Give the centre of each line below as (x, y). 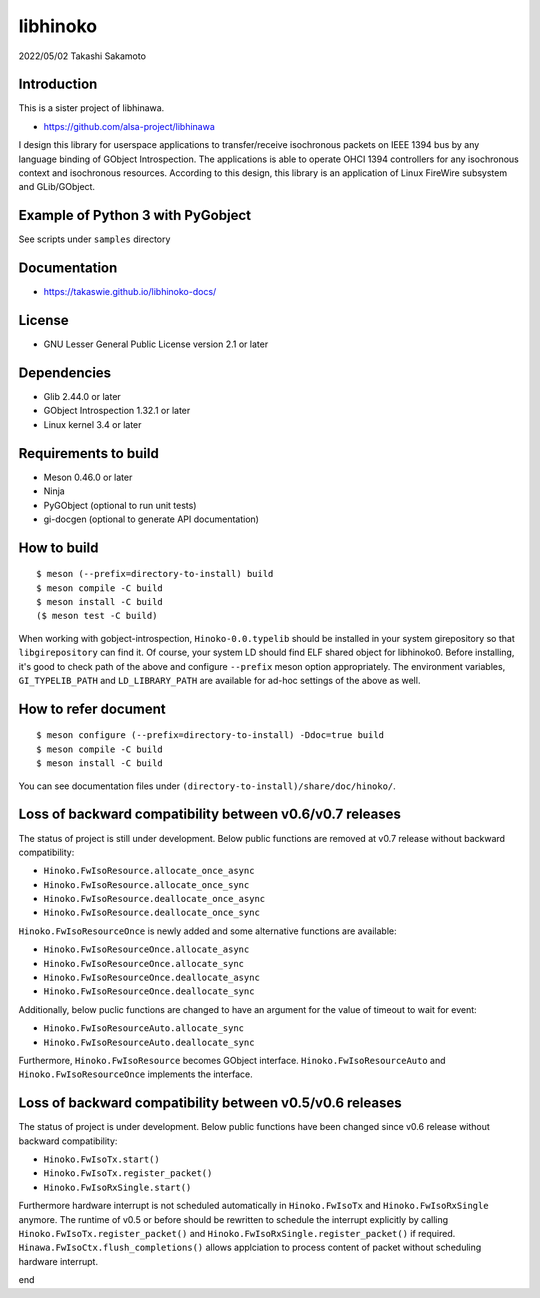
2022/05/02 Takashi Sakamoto (82, 56)
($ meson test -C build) (97, 616)
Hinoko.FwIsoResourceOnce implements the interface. (136, 1074)
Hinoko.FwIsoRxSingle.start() (117, 1187)
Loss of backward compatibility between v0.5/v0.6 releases (210, 1103)
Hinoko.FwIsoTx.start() (101, 1159)
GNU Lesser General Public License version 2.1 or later (156, 344)
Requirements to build (88, 453)
